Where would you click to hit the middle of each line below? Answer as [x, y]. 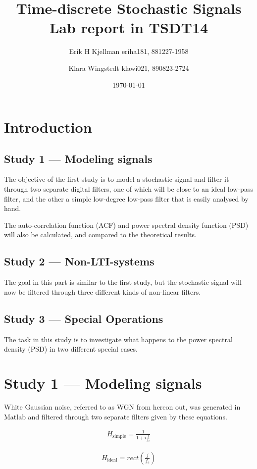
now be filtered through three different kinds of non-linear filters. [103, 291]
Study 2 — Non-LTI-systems [79, 261]
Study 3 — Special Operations [84, 318]
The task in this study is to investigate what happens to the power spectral [118, 339]
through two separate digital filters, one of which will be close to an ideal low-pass [128, 189]
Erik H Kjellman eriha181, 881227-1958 [129, 51]
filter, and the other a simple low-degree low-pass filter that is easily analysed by [126, 198]
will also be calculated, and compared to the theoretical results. [100, 234]
